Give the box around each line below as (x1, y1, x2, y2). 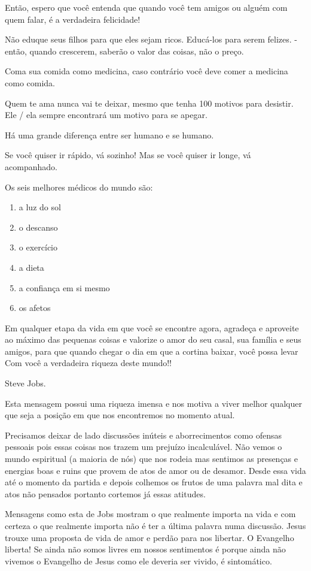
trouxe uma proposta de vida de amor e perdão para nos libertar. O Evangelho (5, 531, 294, 543)
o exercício (19, 241, 57, 253)
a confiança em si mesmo (19, 281, 110, 294)
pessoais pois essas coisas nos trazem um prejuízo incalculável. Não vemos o (5, 440, 282, 453)
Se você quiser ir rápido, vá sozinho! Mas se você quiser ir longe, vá (5, 149, 251, 161)
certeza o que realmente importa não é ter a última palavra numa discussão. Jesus (5, 519, 306, 531)
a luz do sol (19, 201, 61, 213)
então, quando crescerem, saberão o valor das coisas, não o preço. (5, 44, 244, 57)
